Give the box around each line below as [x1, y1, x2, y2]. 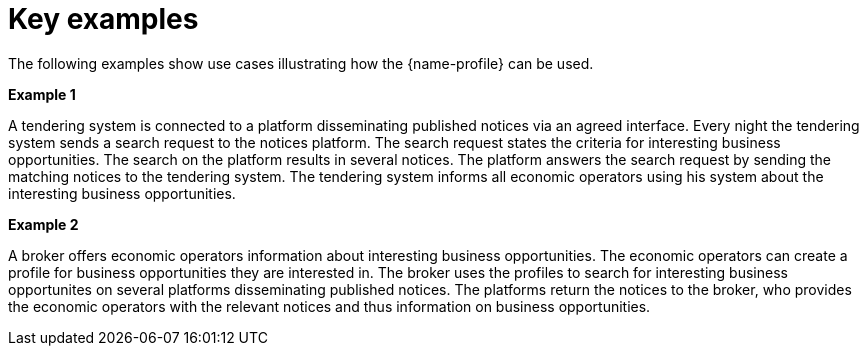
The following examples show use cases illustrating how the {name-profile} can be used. [8, 54, 594, 72]
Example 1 [8, 85, 76, 103]
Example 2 [8, 215, 79, 233]
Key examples [8, 2, 199, 36]
